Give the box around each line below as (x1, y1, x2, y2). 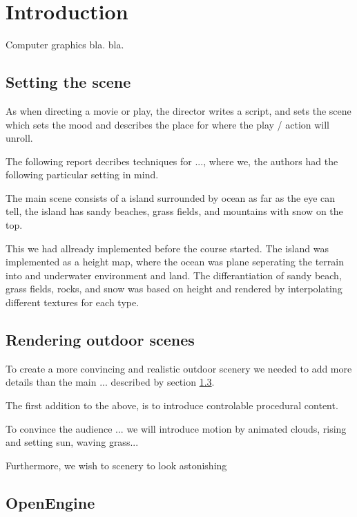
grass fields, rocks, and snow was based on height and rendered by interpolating (6, 281, 342, 296)
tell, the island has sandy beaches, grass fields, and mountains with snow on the (6, 204, 343, 218)
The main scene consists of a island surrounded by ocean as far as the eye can (6, 190, 336, 205)
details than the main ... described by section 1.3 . (6, 375, 215, 389)
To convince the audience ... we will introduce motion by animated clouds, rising (6, 421, 347, 435)
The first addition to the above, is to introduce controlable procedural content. (6, 398, 338, 413)
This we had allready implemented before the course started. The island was (6, 241, 329, 255)
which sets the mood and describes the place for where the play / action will (6, 117, 329, 131)
